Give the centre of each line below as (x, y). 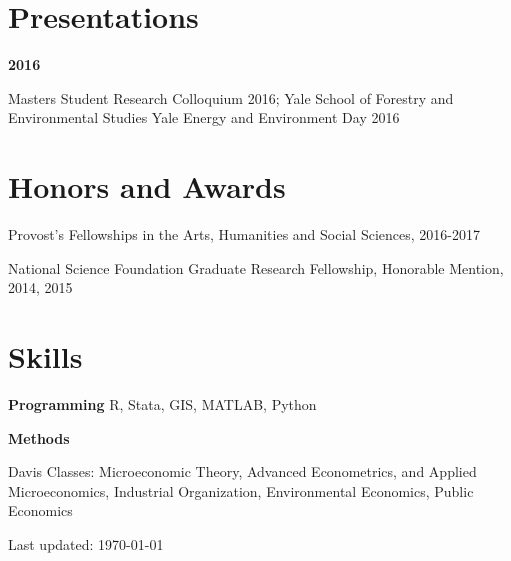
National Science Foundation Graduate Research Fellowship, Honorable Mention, (256, 267)
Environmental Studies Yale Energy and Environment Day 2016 (204, 117)
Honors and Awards (147, 186)
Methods (39, 437)
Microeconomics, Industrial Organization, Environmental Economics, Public (241, 490)
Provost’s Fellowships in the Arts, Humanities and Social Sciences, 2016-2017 (244, 234)
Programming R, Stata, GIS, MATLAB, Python (162, 403)
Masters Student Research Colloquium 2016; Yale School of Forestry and (231, 97)
